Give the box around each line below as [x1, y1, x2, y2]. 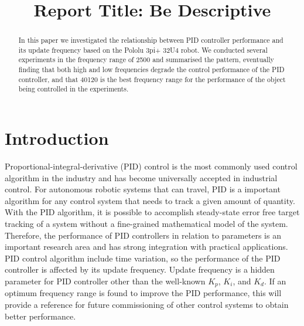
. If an [264, 274, 286, 287]
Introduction [5, 126, 109, 150]
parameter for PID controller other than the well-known [5, 274, 206, 287]
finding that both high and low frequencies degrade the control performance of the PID [18, 64, 285, 74]
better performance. [5, 310, 76, 322]
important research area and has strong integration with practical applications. [5, 240, 288, 253]
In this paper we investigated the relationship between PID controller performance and [18, 35, 283, 45]
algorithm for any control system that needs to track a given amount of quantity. [5, 194, 295, 206]
